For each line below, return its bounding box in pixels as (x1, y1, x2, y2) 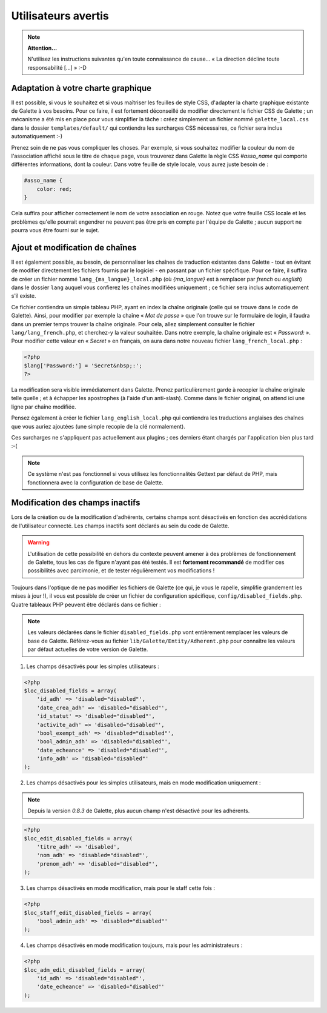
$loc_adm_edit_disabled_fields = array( (24, 966, 145, 973)
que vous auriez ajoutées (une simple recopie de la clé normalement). (11, 423, 186, 430)
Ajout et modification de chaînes (11, 242, 137, 253)
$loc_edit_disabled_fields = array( (24, 835, 133, 842)
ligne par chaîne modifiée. (11, 403, 76, 410)
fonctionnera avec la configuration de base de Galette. (27, 479, 163, 486)
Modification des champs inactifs (11, 498, 140, 508)
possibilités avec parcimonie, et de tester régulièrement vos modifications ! (27, 567, 215, 574)
